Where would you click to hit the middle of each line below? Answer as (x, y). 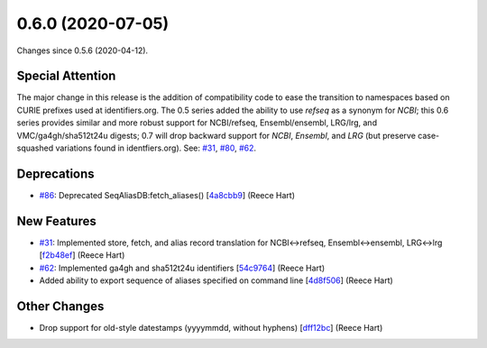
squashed (35, 148)
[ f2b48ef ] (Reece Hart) (82, 255)
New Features (56, 221)
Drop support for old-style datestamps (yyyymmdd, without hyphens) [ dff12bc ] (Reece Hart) (211, 327)
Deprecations (55, 174)
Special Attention (66, 76)
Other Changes (60, 306)
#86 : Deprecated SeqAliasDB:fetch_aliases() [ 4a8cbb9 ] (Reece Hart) (167, 195)
